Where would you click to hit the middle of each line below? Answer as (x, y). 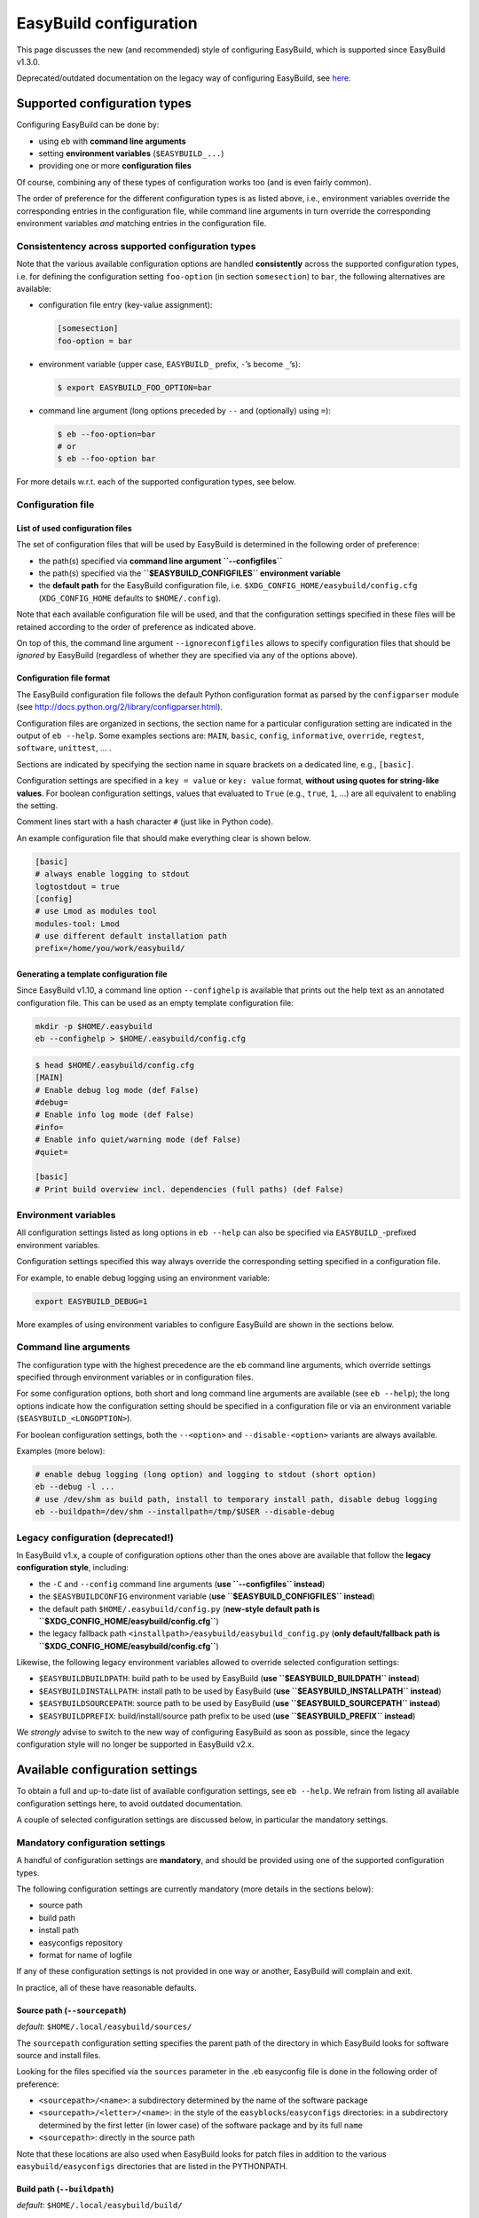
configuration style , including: (72, 1568)
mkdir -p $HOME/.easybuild (94, 1026)
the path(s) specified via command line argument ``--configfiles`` (161, 561)
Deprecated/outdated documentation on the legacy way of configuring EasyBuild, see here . (184, 78)
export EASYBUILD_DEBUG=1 (91, 1301)
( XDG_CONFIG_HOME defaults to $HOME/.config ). (130, 598)
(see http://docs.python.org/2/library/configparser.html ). (120, 707)
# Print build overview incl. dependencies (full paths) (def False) (189, 1189)
